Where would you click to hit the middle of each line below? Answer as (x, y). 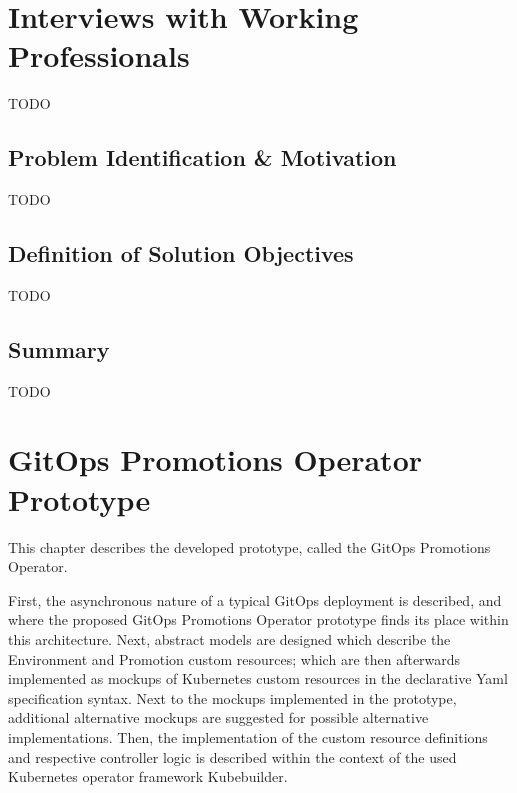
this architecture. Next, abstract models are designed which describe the (229, 638)
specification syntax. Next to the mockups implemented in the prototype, (232, 697)
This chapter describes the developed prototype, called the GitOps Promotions (249, 546)
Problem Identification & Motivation (202, 157)
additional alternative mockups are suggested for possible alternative (218, 717)
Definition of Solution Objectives (181, 253)
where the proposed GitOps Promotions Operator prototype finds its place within (258, 619)
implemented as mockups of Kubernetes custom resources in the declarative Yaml (258, 678)
